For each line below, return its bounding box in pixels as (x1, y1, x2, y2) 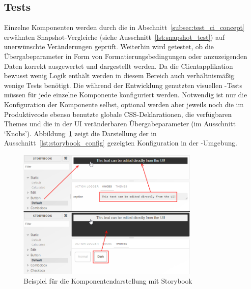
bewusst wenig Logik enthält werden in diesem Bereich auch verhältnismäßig (4, 70, 234, 81)
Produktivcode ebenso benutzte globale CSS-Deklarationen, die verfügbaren (4, 109, 232, 119)
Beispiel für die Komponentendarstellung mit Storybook (24, 275, 193, 286)
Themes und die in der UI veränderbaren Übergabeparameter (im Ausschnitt (4, 118, 236, 129)
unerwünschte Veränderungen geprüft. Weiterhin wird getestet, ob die (4, 41, 214, 52)
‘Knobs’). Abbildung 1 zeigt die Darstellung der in (4, 128, 157, 138)
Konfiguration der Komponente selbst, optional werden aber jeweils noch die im (4, 99, 244, 109)
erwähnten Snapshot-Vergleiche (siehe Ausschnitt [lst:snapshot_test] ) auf (4, 31, 225, 42)
